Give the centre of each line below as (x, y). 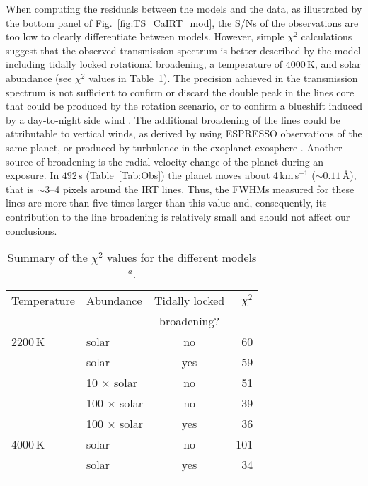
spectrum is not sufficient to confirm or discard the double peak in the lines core (180, 92)
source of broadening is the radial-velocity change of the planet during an (165, 161)
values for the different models (182, 258)
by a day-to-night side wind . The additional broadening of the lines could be (173, 119)
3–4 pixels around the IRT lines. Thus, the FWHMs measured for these (200, 189)
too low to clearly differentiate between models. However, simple (145, 36)
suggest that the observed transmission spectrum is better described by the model (183, 50)
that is (20, 189)
